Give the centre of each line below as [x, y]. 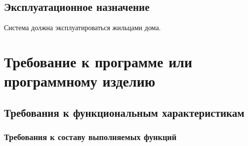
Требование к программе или [98, 61]
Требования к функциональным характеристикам [124, 112]
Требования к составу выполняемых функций [90, 137]
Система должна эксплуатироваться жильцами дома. [83, 27]
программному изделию [80, 81]
